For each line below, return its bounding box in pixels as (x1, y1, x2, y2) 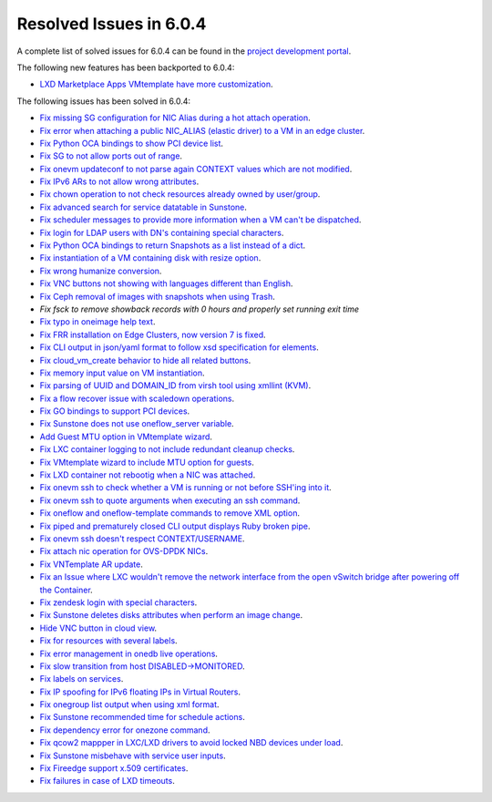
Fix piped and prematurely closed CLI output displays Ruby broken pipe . (39, 520, 311, 531)
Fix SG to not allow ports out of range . (39, 150, 182, 161)
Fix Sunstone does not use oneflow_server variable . (39, 418, 234, 429)
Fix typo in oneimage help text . (39, 316, 156, 327)
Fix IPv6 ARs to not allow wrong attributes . (39, 176, 200, 187)
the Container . (39, 584, 93, 595)
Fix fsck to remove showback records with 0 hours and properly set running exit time (39, 303, 360, 314)
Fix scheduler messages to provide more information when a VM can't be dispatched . (39, 214, 362, 225)
